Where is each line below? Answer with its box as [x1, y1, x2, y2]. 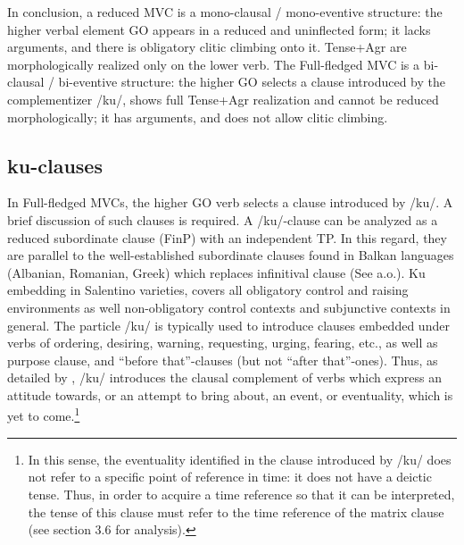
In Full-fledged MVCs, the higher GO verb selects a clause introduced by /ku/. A [7, 193, 453, 212]
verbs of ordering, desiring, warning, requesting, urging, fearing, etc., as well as [7, 333, 438, 352]
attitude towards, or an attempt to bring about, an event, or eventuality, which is [7, 385, 453, 404]
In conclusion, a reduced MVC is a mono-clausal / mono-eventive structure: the [7, 3, 443, 21]
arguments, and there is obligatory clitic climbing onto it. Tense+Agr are [7, 38, 407, 56]
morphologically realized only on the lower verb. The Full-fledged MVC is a [7, 54, 420, 73]
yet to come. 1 [7, 404, 80, 425]
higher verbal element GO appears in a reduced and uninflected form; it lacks [7, 20, 431, 38]
